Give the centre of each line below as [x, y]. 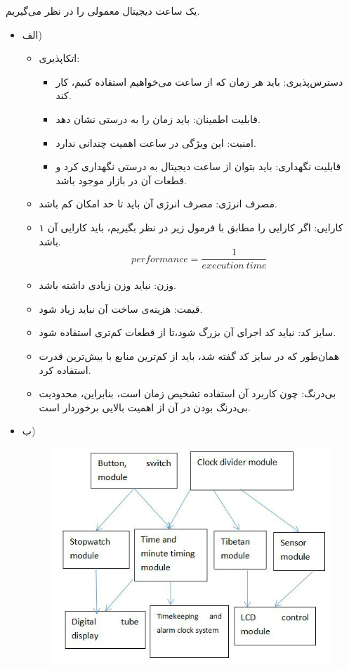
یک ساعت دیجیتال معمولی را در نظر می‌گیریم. [103, 11]
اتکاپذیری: [59, 58]
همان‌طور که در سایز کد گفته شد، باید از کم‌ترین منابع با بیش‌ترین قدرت [189, 355]
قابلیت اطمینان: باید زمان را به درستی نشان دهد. [158, 118]
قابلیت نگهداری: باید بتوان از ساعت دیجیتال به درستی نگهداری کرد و [198, 166]
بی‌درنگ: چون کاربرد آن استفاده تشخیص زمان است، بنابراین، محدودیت [187, 393]
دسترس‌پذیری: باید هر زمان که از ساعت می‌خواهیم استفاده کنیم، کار [199, 81]
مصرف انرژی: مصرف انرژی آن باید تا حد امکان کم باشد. [158, 204]
